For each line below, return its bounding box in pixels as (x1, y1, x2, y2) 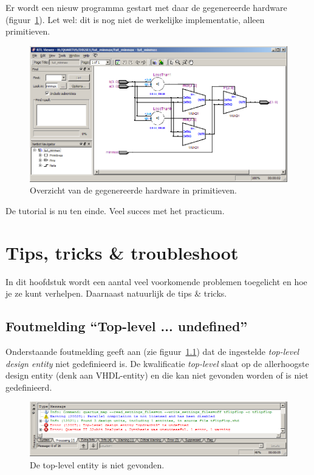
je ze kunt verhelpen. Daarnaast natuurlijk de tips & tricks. (5, 287, 227, 300)
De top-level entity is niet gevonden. (30, 458, 165, 471)
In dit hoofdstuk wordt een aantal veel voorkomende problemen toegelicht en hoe (5, 275, 307, 288)
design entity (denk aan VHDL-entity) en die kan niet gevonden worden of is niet (5, 369, 309, 382)
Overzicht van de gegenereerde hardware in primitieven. (30, 184, 237, 197)
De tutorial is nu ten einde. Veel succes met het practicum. (5, 204, 225, 217)
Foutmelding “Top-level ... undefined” (5, 317, 248, 335)
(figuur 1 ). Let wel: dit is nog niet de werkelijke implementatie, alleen (5, 13, 265, 25)
